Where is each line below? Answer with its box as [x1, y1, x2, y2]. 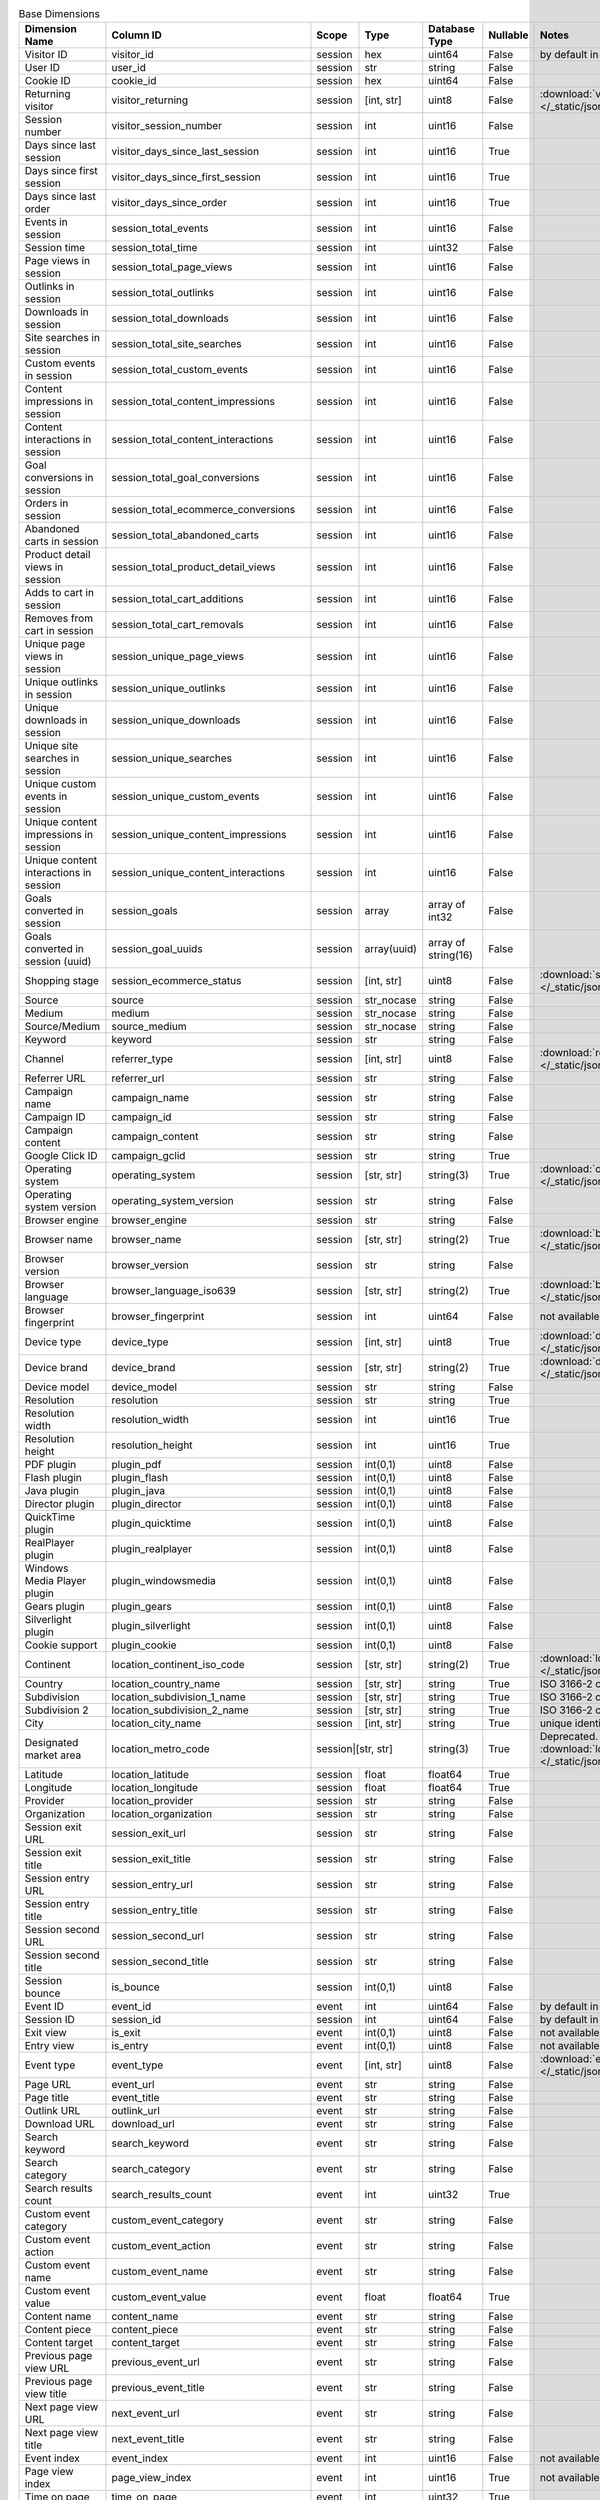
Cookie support [24, 1638, 98, 1652]
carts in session [24, 535, 99, 549]
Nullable [488, 28, 529, 42]
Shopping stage [24, 974, 100, 988]
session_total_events [111, 221, 209, 235]
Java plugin [24, 1484, 80, 1498]
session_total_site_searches [111, 337, 242, 351]
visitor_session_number [111, 119, 223, 133]
